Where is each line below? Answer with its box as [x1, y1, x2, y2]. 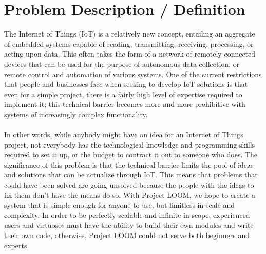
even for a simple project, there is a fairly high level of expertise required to [4, 88, 242, 99]
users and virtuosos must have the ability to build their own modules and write [4, 220, 254, 230]
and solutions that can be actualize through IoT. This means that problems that [4, 169, 258, 180]
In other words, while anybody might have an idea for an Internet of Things [4, 129, 243, 140]
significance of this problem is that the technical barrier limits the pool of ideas [4, 159, 254, 170]
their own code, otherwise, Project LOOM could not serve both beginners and [4, 230, 250, 240]
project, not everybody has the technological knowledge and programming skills [4, 139, 255, 150]
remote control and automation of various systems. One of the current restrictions [4, 68, 262, 79]
